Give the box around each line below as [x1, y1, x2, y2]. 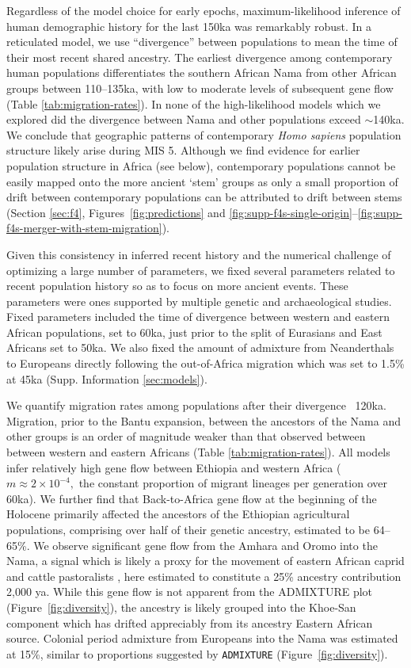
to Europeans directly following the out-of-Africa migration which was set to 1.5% [6, 355, 405, 372]
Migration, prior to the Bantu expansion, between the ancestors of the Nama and [6, 412, 401, 429]
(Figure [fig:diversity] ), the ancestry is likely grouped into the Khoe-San [6, 598, 356, 615]
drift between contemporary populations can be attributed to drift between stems [6, 189, 402, 205]
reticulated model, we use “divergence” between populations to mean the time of [6, 33, 398, 50]
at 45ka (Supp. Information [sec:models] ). [6, 370, 207, 387]
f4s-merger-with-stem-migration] [6, 219, 162, 236]
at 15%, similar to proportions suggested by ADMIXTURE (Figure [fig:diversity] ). [6, 645, 388, 662]
